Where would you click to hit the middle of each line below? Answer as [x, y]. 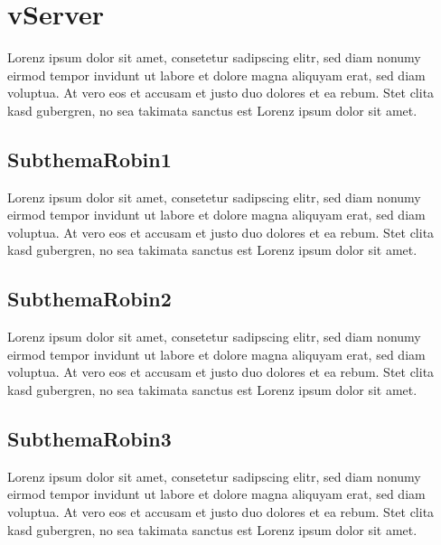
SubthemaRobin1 [89, 159]
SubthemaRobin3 [89, 439]
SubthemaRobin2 [89, 299]
